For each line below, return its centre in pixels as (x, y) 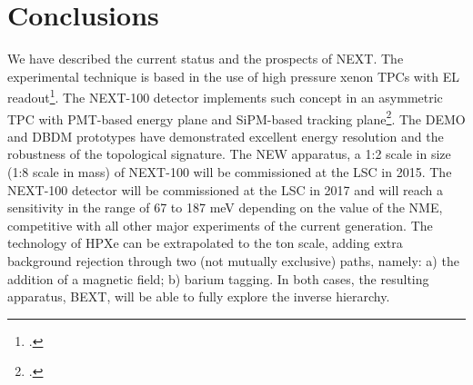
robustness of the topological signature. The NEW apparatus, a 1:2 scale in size (229, 154)
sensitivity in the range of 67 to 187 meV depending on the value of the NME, (225, 207)
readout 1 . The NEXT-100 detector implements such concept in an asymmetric (225, 96)
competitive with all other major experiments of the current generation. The (220, 225)
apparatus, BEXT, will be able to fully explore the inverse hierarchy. (199, 296)
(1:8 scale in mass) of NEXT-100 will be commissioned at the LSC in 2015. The (230, 172)
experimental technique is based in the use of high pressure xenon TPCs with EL (233, 76)
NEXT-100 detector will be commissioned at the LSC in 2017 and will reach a (225, 189)
